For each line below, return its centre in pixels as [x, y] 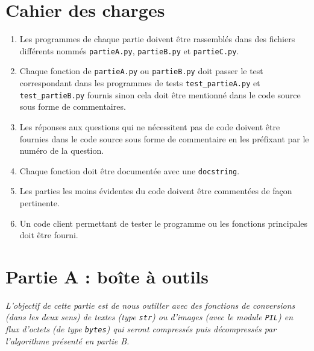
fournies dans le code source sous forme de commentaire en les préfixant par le [164, 138]
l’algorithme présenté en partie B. [68, 340]
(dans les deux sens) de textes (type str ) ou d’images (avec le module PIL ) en [149, 317]
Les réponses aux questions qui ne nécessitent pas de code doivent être [150, 126]
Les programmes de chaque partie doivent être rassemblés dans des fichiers [157, 39]
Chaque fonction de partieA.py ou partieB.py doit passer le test [141, 71]
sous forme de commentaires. [73, 106]
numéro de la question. [62, 150]
